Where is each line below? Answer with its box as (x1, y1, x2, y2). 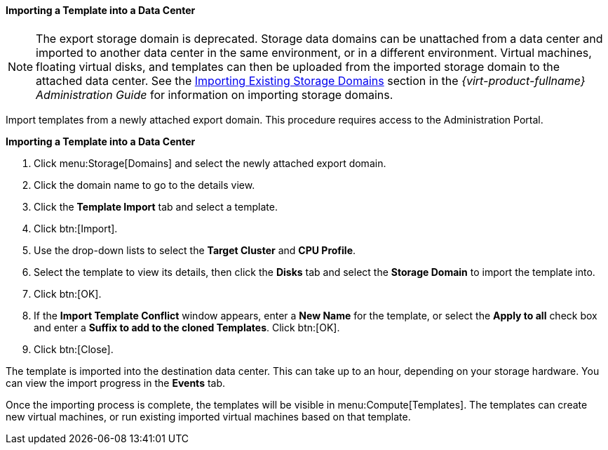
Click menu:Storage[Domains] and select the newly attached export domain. (34, 157, 386, 169)
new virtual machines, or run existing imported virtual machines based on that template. (6, 410, 411, 423)
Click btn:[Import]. (34, 222, 118, 234)
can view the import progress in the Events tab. (6, 376, 226, 389)
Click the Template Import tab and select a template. (34, 200, 278, 213)
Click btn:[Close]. (34, 343, 114, 355)
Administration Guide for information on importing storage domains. (36, 87, 393, 102)
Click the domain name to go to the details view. (34, 178, 255, 191)
